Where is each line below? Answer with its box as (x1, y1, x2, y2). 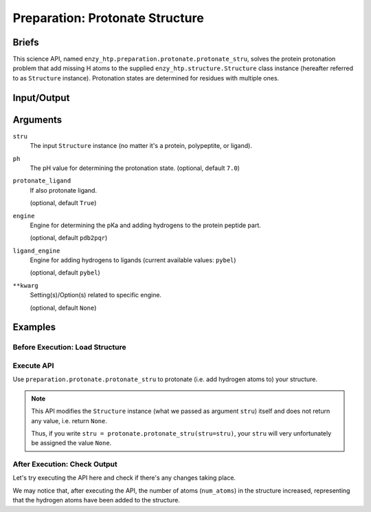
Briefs (12, 36, 39, 48)
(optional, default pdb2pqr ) (30, 234, 108, 242)
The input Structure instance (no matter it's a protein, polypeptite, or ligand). (30, 142, 252, 150)
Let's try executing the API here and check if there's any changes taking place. (12, 473, 236, 482)
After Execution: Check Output (12, 460, 117, 469)
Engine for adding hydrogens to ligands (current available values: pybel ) (30, 256, 236, 264)
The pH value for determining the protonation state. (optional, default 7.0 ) (30, 164, 240, 172)
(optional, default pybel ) (30, 268, 100, 277)
